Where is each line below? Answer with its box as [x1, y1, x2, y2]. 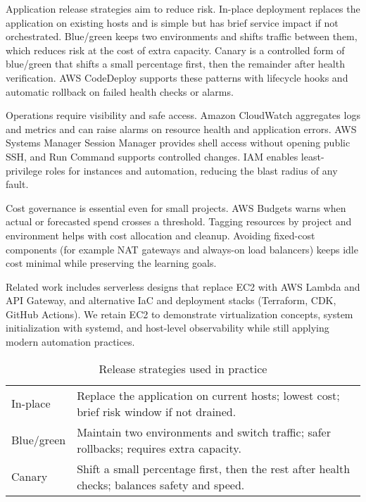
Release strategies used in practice [99, 360, 267, 377]
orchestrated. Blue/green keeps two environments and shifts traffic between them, [6, 29, 358, 44]
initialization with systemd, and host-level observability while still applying [6, 320, 329, 335]
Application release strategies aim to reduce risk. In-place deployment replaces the [6, 1, 360, 15]
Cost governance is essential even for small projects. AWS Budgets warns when [6, 200, 346, 215]
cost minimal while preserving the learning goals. [6, 256, 217, 270]
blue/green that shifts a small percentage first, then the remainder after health [6, 56, 345, 71]
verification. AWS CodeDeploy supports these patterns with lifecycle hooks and [6, 70, 348, 84]
